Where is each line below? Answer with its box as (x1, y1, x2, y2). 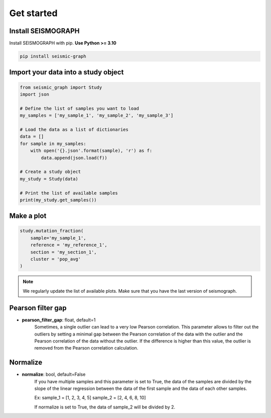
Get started (9, 8, 58, 19)
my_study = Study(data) (20, 176, 79, 182)
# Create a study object (20, 169, 81, 175)
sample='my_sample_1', (30, 235, 86, 241)
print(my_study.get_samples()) (20, 197, 97, 203)
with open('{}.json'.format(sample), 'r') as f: (30, 148, 153, 153)
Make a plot (9, 212, 47, 220)
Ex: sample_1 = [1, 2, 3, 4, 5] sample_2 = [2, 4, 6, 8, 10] (34, 395, 146, 401)
